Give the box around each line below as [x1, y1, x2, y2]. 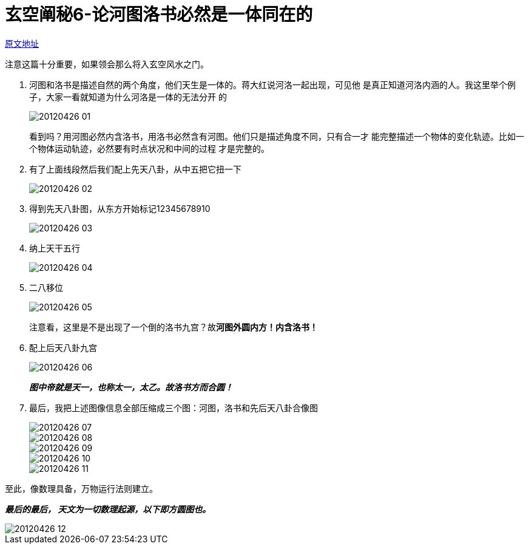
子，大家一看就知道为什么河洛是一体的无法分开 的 [29, 91, 227, 102]
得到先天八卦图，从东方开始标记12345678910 [29, 203, 211, 214]
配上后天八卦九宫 [29, 342, 97, 353]
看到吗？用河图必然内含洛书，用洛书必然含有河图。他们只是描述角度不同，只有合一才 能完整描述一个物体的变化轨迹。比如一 [29, 131, 524, 142]
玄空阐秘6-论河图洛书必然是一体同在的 [5, 4, 313, 25]
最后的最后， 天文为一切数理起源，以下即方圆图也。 [5, 503, 211, 514]
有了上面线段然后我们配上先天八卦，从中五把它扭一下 [29, 163, 241, 174]
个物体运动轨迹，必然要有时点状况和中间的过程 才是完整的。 [29, 143, 269, 154]
